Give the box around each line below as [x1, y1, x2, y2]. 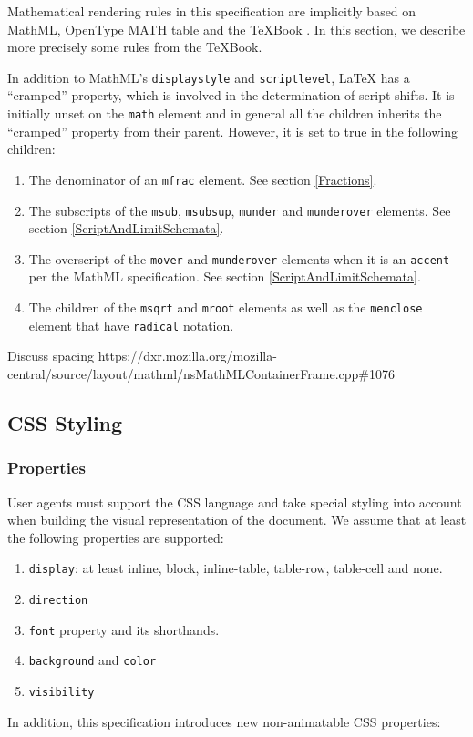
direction [28, 593, 88, 607]
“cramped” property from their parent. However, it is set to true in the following [7, 121, 458, 140]
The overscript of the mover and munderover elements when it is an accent [28, 249, 450, 268]
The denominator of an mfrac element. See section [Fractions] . [28, 169, 377, 189]
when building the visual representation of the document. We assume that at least [7, 510, 467, 529]
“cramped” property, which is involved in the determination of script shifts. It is [7, 86, 455, 105]
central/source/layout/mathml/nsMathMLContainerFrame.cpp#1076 [7, 363, 396, 383]
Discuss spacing [7, 346, 94, 365]
